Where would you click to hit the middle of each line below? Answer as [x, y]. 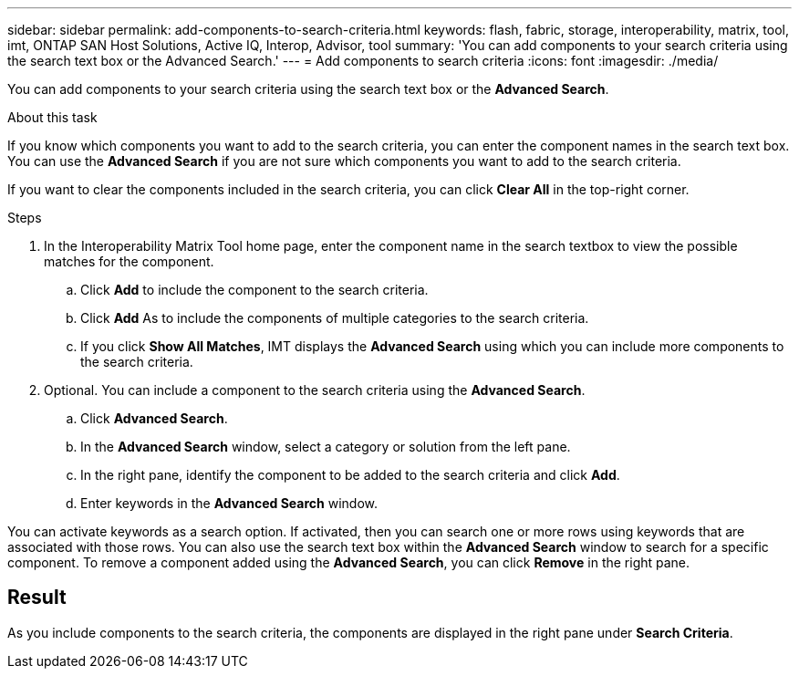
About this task [52, 117]
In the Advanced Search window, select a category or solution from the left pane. [326, 447]
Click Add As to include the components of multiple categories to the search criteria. [335, 318]
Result [37, 598]
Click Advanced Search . [154, 418]
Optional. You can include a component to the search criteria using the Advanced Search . [315, 390]
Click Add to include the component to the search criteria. [254, 290]
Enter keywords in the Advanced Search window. [229, 503]
